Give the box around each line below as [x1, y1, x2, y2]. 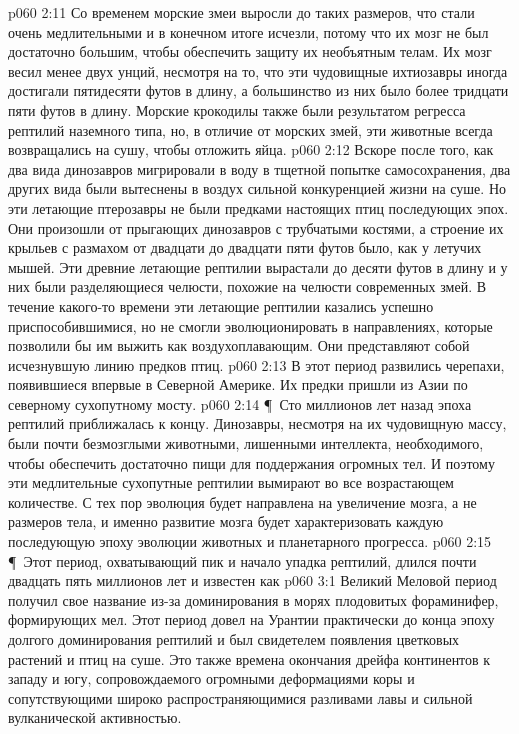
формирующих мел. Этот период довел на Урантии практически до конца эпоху [8, 609, 495, 630]
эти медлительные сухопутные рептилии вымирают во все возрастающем [8, 472, 454, 493]
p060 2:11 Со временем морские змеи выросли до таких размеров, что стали [8, 2, 475, 22]
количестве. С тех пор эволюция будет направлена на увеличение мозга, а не [8, 491, 477, 512]
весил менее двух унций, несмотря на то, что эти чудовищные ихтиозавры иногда [8, 60, 508, 81]
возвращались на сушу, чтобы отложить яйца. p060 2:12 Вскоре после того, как [8, 139, 494, 160]
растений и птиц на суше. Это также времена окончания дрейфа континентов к [8, 648, 491, 669]
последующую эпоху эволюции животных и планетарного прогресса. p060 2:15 [8, 531, 492, 552]
